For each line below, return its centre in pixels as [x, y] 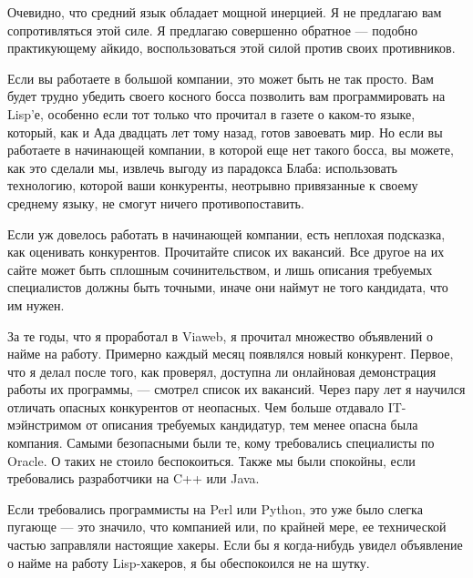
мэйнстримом [45, 425]
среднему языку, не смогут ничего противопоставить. [156, 203]
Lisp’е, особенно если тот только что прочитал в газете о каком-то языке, [211, 113]
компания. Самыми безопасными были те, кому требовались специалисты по [221, 443]
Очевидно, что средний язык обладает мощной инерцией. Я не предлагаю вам [225, 12]
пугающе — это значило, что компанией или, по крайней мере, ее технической [227, 527]
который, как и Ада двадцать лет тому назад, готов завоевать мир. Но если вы [225, 132]
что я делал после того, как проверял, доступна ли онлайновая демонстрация [222, 371]
